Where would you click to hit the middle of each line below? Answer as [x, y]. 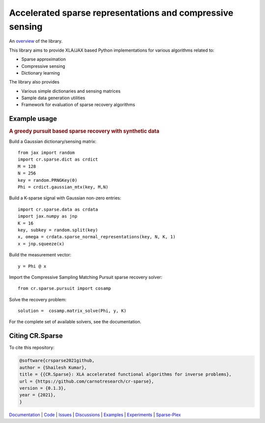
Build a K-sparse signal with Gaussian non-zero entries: [65, 198]
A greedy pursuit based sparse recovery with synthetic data [84, 131]
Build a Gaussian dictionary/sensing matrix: [53, 141]
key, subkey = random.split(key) [58, 230]
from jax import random [46, 153]
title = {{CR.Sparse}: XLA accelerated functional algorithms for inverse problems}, [125, 374]
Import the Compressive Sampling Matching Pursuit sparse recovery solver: [86, 277]
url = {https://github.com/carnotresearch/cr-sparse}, [87, 381]
